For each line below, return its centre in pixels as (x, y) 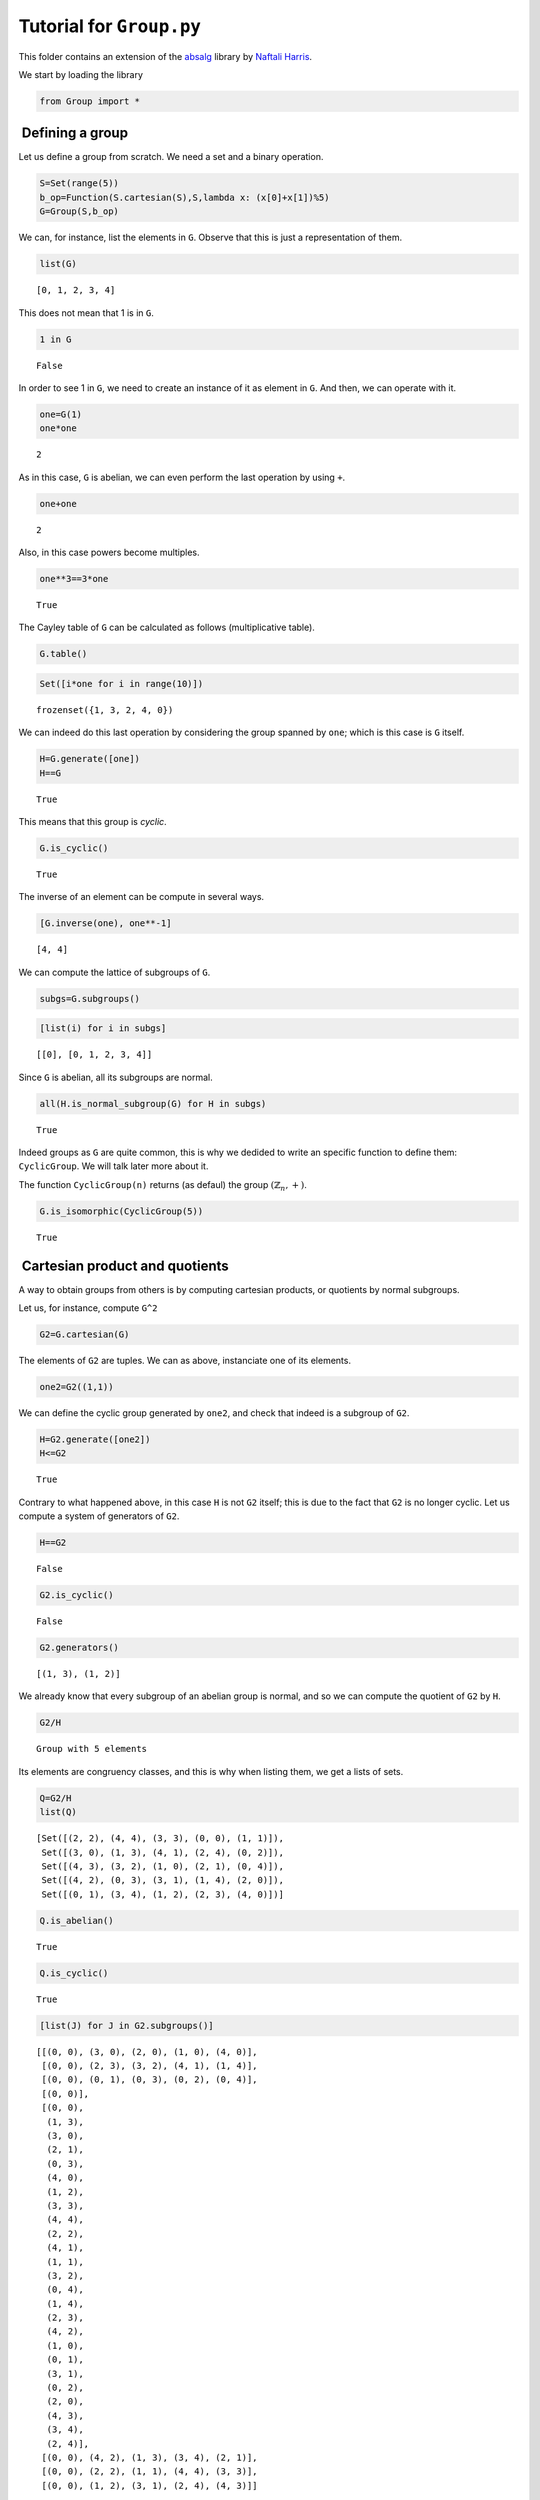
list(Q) (58, 1812)
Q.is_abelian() (76, 1920)
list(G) (58, 264)
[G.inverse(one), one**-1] (105, 923)
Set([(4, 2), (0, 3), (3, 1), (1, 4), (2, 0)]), (163, 1880)
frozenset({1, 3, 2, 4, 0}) (105, 709)
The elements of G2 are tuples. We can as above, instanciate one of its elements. (185, 1361)
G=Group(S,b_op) (79, 211)
